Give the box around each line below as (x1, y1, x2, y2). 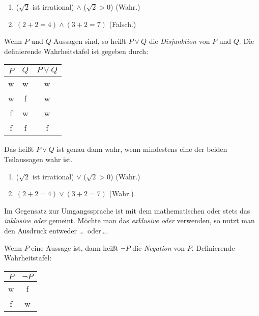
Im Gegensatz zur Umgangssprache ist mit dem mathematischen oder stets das (4, 205, 250, 216)
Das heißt (4, 144, 34, 154)
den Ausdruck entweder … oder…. (4, 225, 108, 235)
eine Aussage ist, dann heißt (31, 242, 119, 253)
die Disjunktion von (149, 36, 210, 46)
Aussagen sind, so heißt (53, 36, 126, 46)
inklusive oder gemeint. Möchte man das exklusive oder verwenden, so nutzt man (4, 215, 255, 226)
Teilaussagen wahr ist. (4, 153, 73, 164)
